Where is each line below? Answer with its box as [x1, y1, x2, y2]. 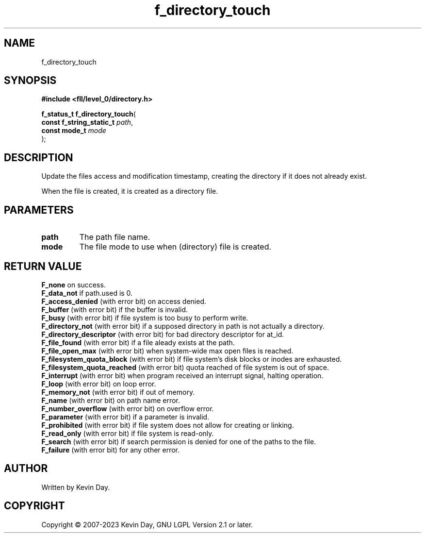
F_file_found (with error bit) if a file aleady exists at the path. [41, 338, 235, 347]
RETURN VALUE [4, 260, 82, 272]
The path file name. [79, 232, 150, 242]
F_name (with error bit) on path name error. [41, 396, 180, 404]
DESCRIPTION [4, 151, 73, 164]
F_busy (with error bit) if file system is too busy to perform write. [41, 313, 248, 322]
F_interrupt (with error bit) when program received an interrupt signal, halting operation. [41, 371, 324, 380]
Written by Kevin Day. [41, 483, 110, 491]
